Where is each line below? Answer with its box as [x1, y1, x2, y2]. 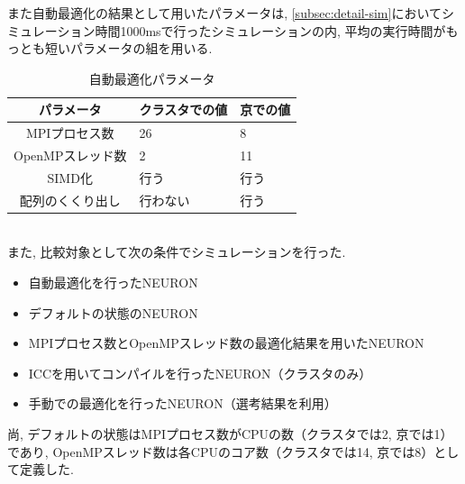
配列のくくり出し [19, 190, 121, 209]
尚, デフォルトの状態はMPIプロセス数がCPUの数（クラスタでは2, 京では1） [7, 425, 453, 443]
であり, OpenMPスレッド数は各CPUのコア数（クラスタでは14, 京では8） [7, 442, 434, 461]
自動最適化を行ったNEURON [28, 273, 198, 292]
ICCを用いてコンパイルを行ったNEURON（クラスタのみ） [28, 363, 372, 382]
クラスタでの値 [139, 100, 228, 119]
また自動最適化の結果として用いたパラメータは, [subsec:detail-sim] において [7, 4, 442, 22]
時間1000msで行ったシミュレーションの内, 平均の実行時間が [95, 21, 446, 40]
